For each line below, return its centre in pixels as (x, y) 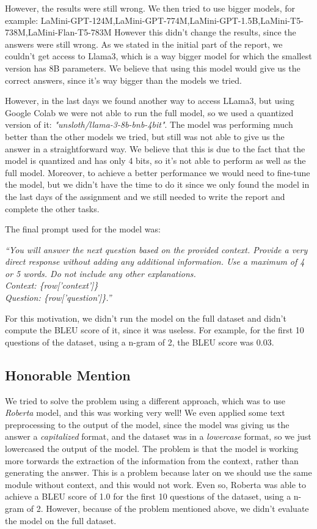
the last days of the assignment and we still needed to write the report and (145, 196)
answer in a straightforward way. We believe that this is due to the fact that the (155, 148)
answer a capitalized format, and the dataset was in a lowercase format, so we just (158, 436)
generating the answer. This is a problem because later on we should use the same (158, 472)
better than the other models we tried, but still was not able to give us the (145, 136)
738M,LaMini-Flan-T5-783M (58, 32)
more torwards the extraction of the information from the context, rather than (152, 460)
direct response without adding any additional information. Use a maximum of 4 (155, 261)
